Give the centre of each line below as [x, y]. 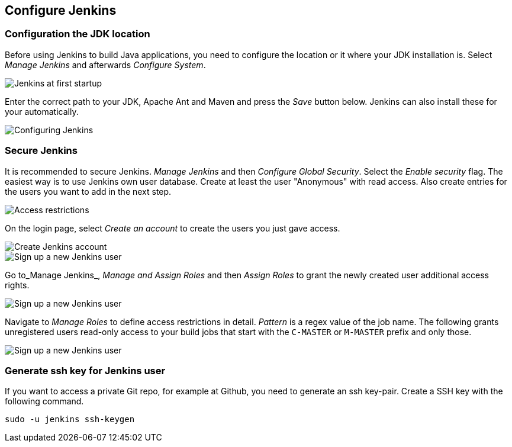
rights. [17, 285]
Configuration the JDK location [78, 34]
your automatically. [42, 111]
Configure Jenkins [61, 10]
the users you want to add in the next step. [88, 191]
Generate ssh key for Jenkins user [85, 370]
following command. [44, 401]
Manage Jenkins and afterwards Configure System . [105, 65]
